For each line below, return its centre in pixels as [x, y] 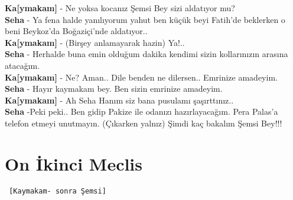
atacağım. [22, 65]
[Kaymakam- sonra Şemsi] [58, 191]
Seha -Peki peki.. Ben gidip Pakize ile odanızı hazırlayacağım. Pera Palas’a [141, 111]
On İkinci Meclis [74, 163]
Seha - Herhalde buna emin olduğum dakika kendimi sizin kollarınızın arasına [146, 54]
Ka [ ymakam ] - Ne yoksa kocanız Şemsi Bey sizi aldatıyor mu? [120, 8]
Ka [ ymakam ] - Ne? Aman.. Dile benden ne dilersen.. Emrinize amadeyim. [141, 77]
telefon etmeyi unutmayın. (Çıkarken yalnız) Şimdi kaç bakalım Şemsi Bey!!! [144, 123]
